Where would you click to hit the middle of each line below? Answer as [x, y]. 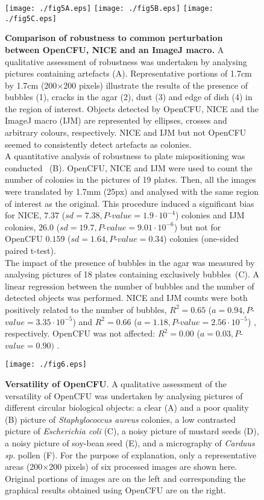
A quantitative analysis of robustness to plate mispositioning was [125, 156]
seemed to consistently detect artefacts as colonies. [98, 144]
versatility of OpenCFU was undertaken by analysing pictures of [124, 395]
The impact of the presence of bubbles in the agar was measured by [130, 262]
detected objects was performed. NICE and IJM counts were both [126, 298]
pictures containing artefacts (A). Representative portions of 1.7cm [128, 73]
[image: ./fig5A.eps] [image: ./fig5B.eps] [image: [109, 8]
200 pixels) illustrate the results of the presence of [156, 85]
